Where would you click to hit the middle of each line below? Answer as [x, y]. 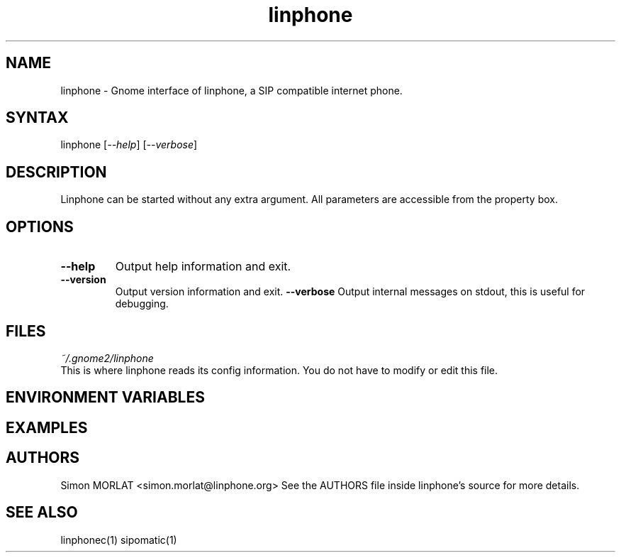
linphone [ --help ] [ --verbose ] [129, 145]
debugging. [142, 304]
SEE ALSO [42, 513]
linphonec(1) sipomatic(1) [119, 540]
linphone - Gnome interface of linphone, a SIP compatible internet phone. [231, 90]
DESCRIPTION [56, 172]
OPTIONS [40, 226]
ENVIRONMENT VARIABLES [105, 398]
